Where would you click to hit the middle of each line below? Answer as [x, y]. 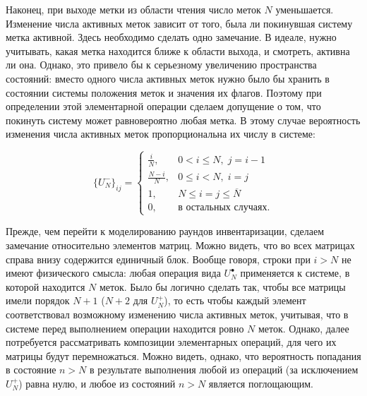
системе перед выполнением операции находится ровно [125, 328]
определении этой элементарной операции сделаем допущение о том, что [163, 106]
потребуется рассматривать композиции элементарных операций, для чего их [171, 342]
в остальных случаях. [224, 208]
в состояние [31, 370]
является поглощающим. [261, 383]
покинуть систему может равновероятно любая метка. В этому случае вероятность [183, 120]
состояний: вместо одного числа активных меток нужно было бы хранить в [168, 78]
